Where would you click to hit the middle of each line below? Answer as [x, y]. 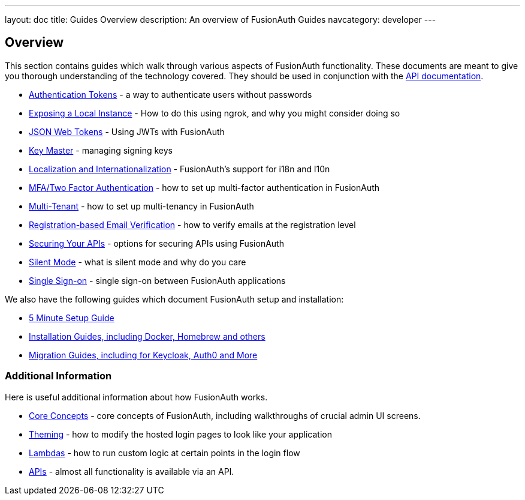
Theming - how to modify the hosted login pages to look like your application [180, 434]
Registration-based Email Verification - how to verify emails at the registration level [192, 224]
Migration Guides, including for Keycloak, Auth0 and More [143, 355]
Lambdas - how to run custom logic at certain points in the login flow [165, 453]
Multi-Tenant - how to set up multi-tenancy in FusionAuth [141, 206]
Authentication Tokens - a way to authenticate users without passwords [171, 94]
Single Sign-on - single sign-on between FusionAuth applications [157, 280]
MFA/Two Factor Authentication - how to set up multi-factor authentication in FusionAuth [204, 187]
